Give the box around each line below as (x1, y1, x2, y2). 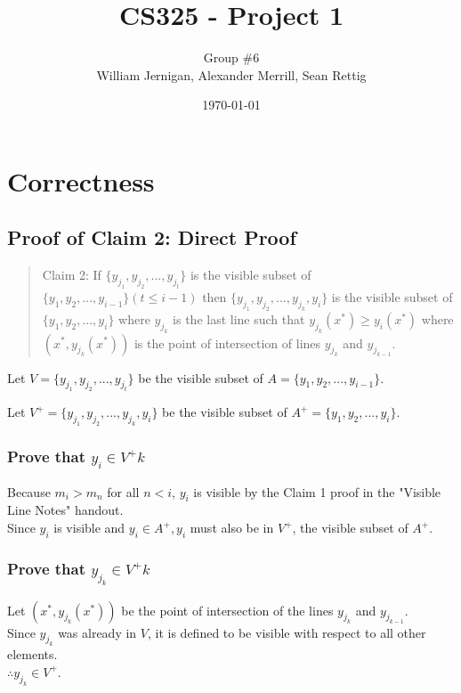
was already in (58, 623, 137, 641)
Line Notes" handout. (7, 501, 124, 519)
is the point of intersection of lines (133, 333, 321, 352)
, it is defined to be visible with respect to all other (147, 623, 426, 641)
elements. (7, 645, 58, 664)
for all (107, 482, 140, 501)
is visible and (53, 518, 125, 536)
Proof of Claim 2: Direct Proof (7, 224, 296, 251)
